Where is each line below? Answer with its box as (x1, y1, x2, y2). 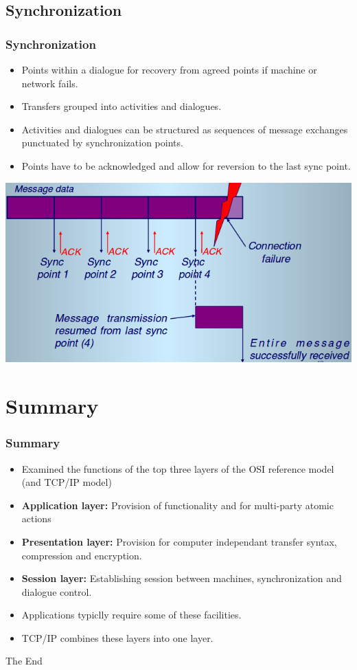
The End (5, 654, 43, 668)
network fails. (21, 76, 78, 90)
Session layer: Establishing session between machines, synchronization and (21, 571, 342, 585)
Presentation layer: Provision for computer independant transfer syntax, (21, 534, 337, 548)
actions (21, 511, 51, 526)
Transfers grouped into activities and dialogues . (21, 99, 222, 113)
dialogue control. (21, 584, 92, 599)
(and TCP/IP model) (21, 475, 112, 489)
